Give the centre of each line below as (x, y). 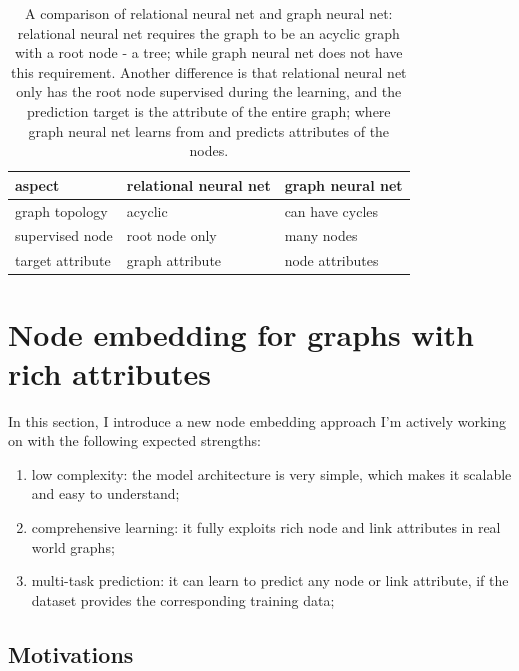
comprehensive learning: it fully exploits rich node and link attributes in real (266, 527)
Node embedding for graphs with (241, 333)
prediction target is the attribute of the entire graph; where (209, 110)
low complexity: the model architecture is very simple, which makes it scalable (271, 473)
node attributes (331, 260)
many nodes (321, 235)
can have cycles (331, 210)
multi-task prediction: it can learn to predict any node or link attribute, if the (270, 580)
